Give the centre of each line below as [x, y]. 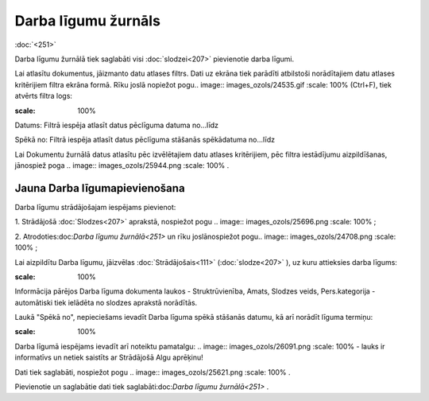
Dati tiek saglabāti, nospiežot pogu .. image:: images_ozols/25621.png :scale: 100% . [153, 372]
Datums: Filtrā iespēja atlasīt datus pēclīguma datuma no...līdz [116, 125]
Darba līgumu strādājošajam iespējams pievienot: [95, 207]
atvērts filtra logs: [44, 96]
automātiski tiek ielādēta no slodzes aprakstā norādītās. [106, 302]
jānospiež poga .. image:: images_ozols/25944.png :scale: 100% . [122, 165]
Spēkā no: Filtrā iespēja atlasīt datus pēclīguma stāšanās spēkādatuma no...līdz [145, 140]
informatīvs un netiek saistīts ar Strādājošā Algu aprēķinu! [109, 357]
